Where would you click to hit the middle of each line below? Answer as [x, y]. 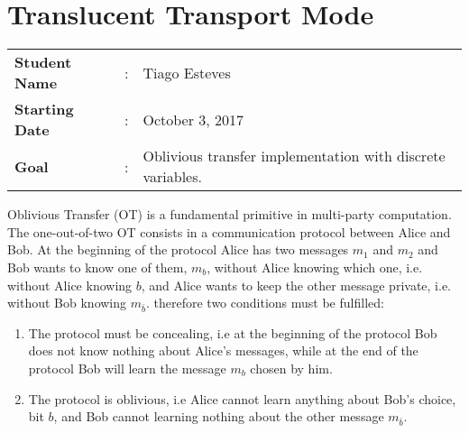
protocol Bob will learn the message [127, 369]
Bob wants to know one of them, [97, 267]
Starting [44, 109]
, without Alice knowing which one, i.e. [315, 267]
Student [43, 62]
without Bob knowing [67, 303]
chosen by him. [291, 369]
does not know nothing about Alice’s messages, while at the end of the [223, 350]
